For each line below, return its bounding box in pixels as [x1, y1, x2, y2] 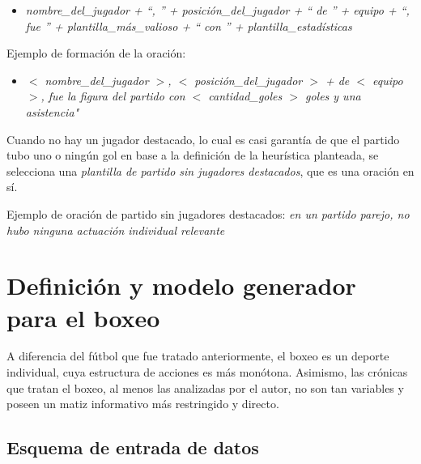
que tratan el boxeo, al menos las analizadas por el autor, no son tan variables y [6, 379, 404, 396]
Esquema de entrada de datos [6, 435, 259, 460]
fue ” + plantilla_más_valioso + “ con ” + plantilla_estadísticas [25, 17, 352, 34]
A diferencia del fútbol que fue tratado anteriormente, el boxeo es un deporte [6, 347, 389, 364]
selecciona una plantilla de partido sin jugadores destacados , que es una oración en [6, 162, 415, 179]
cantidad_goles [208, 87, 283, 104]
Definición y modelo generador [6, 269, 356, 302]
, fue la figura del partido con [40, 87, 185, 104]
